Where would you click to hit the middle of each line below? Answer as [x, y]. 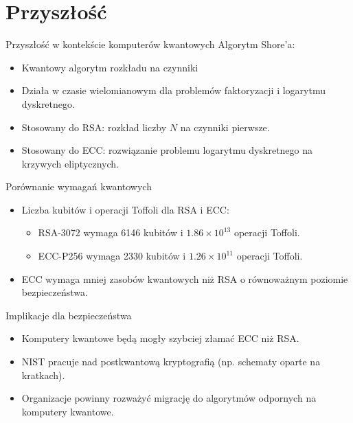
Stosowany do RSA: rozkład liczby [94, 127]
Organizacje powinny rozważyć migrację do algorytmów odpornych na [169, 398]
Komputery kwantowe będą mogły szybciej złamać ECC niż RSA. [160, 338]
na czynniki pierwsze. [225, 127]
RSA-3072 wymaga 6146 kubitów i [111, 232]
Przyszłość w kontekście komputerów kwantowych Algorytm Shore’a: [150, 44]
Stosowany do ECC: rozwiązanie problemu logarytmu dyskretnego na [167, 150]
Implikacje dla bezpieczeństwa [69, 315]
